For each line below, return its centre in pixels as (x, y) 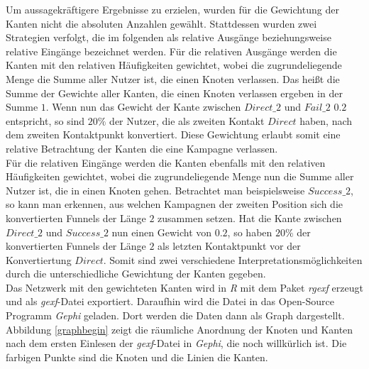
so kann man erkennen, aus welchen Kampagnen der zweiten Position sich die (174, 204)
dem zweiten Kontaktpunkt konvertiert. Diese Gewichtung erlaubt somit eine (173, 134)
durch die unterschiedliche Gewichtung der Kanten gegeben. (136, 274)
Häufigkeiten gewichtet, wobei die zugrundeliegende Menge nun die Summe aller (180, 176)
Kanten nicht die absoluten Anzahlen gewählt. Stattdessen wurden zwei (161, 23)
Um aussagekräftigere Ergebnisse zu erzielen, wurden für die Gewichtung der (172, 9)
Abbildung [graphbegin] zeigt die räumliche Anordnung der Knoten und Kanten (180, 329)
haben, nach (326, 120)
